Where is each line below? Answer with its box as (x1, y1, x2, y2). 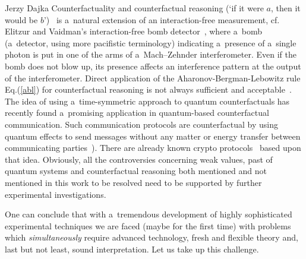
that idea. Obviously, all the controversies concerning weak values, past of (5, 153, 273, 165)
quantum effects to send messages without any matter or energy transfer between (5, 129, 301, 142)
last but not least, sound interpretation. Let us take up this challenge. (5, 242, 259, 255)
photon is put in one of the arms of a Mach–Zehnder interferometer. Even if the (5, 48, 296, 61)
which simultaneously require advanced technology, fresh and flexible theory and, (5, 231, 298, 244)
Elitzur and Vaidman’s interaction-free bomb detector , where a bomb (5, 25, 262, 37)
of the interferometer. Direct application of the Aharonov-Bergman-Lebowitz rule (5, 71, 301, 84)
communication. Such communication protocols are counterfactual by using (5, 118, 278, 130)
